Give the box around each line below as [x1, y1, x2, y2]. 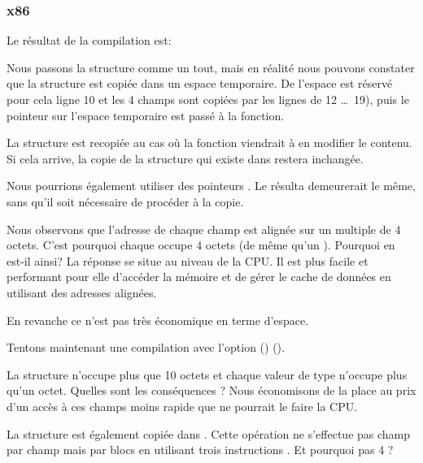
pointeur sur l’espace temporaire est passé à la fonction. [7, 106, 285, 123]
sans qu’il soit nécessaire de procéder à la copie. [7, 193, 244, 210]
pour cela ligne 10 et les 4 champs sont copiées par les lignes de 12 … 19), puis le [7, 91, 409, 107]
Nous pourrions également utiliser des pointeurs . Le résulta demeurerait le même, [7, 177, 416, 194]
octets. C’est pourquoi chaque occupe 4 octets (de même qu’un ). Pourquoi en [7, 236, 395, 253]
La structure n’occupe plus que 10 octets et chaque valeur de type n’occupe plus [7, 366, 408, 383]
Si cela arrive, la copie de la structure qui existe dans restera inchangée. [7, 149, 364, 167]
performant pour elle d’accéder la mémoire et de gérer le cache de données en [7, 268, 391, 285]
